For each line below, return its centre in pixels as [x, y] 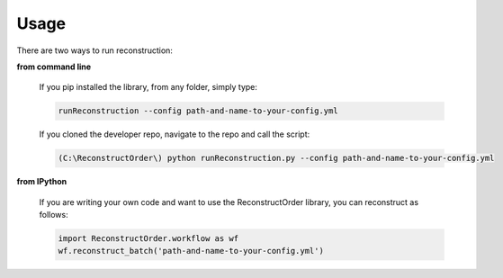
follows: [54, 215]
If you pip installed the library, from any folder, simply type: [148, 87]
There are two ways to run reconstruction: [94, 50]
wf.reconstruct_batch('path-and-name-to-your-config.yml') [191, 251]
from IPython [42, 182]
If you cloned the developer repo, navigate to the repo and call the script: [175, 134]
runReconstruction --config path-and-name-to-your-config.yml [198, 111]
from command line [54, 67]
